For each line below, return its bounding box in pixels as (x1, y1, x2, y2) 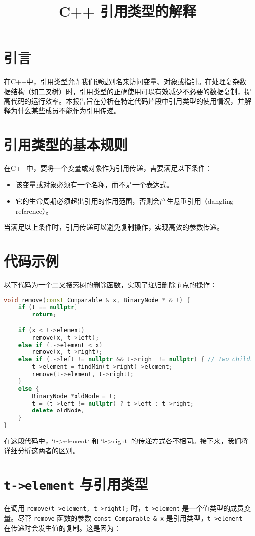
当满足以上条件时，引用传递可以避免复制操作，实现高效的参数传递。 (4, 222, 224, 232)
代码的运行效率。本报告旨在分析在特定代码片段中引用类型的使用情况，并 (10, 95, 244, 106)
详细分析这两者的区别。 (4, 445, 79, 455)
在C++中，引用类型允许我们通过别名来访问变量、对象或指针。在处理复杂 (4, 76, 239, 87)
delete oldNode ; (32, 407, 85, 414)
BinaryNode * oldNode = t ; (32, 392, 117, 400)
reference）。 (15, 205, 52, 216)
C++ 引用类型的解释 (58, 1, 197, 21)
